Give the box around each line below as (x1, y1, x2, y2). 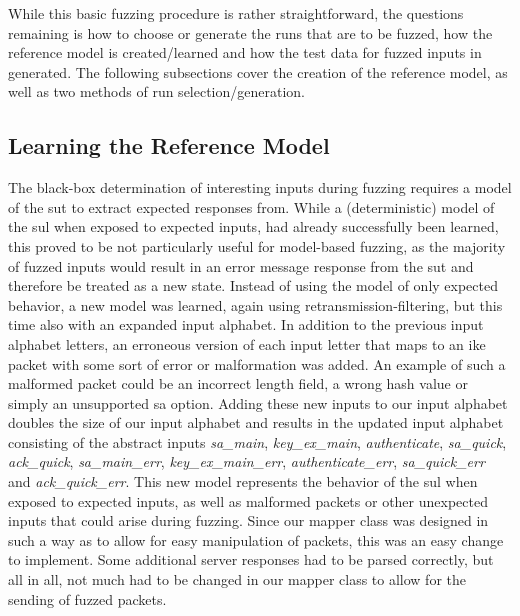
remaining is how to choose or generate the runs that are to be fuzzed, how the (8, 22, 493, 43)
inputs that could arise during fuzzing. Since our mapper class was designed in (8, 510, 489, 531)
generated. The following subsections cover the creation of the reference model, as (8, 61, 508, 82)
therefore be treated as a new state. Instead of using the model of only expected (8, 275, 498, 296)
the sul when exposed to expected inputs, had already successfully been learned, (8, 216, 499, 237)
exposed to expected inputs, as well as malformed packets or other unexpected (8, 490, 488, 511)
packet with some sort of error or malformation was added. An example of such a (8, 353, 506, 374)
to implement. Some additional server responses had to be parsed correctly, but (8, 549, 494, 570)
